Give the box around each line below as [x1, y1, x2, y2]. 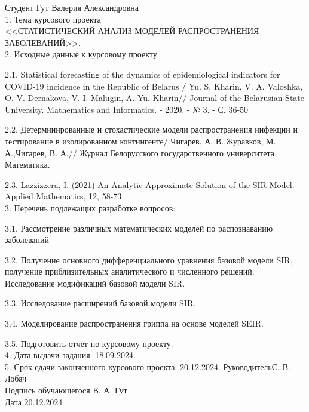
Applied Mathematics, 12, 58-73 [5, 190, 122, 202]
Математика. [5, 158, 50, 171]
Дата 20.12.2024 [5, 395, 63, 408]
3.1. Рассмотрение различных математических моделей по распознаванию [5, 222, 273, 234]
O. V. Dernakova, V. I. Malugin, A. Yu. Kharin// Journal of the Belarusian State [5, 91, 304, 104]
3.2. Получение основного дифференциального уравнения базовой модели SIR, [5, 253, 293, 266]
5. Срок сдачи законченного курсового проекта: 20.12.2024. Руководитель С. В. [5, 360, 290, 373]
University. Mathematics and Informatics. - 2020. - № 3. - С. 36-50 [5, 103, 249, 115]
